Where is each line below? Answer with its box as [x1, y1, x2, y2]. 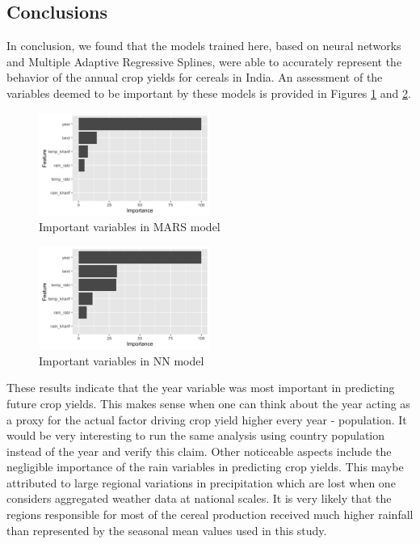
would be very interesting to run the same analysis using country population [6, 427, 385, 444]
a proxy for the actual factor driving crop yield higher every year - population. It [6, 411, 407, 428]
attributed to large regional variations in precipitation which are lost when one [6, 474, 396, 491]
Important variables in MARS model [39, 218, 220, 235]
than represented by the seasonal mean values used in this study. [6, 521, 327, 538]
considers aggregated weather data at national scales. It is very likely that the [6, 490, 392, 507]
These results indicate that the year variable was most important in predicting [6, 379, 395, 396]
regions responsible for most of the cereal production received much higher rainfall [6, 506, 414, 523]
